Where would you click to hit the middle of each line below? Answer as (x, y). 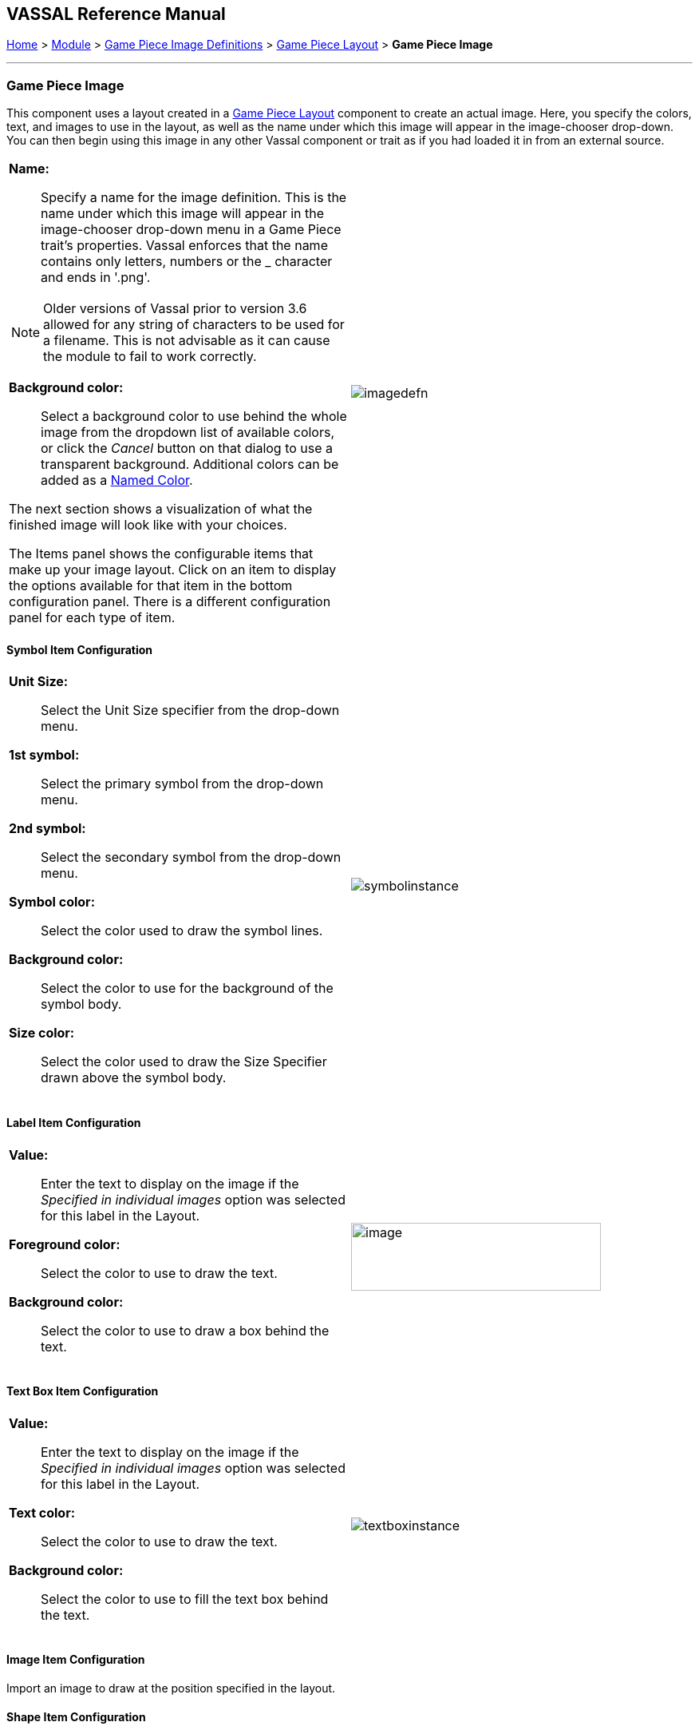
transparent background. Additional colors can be (190, 464)
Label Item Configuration (74, 1123)
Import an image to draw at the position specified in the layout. (171, 1688)
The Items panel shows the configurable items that (161, 554)
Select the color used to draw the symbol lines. (182, 931)
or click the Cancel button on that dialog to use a (187, 448)
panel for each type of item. (92, 618)
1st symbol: (44, 755)
